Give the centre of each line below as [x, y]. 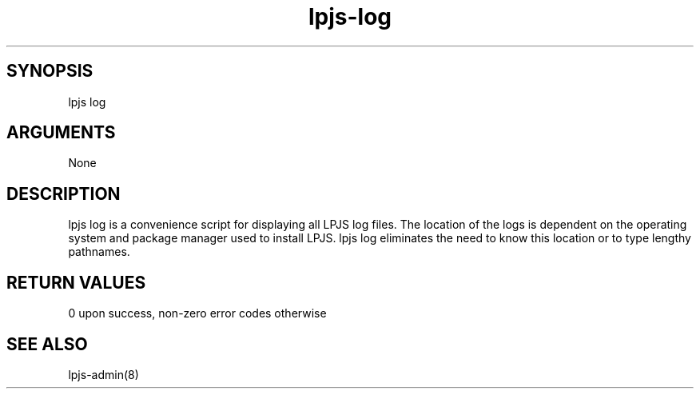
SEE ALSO [47, 344]
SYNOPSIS [50, 71]
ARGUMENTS [61, 133]
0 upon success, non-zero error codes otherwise [197, 313]
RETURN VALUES [76, 282]
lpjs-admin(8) [103, 374]
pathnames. [99, 252]
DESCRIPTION [64, 194]
